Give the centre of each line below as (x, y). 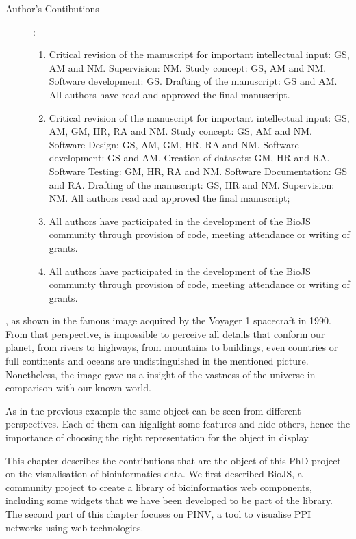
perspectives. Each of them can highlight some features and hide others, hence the (178, 424)
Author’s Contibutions (52, 8)
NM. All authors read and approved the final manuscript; (169, 198)
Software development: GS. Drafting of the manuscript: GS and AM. (193, 81)
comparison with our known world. (78, 387)
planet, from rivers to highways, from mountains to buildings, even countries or (172, 347)
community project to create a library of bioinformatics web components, (159, 487)
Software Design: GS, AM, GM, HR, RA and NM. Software (174, 144)
